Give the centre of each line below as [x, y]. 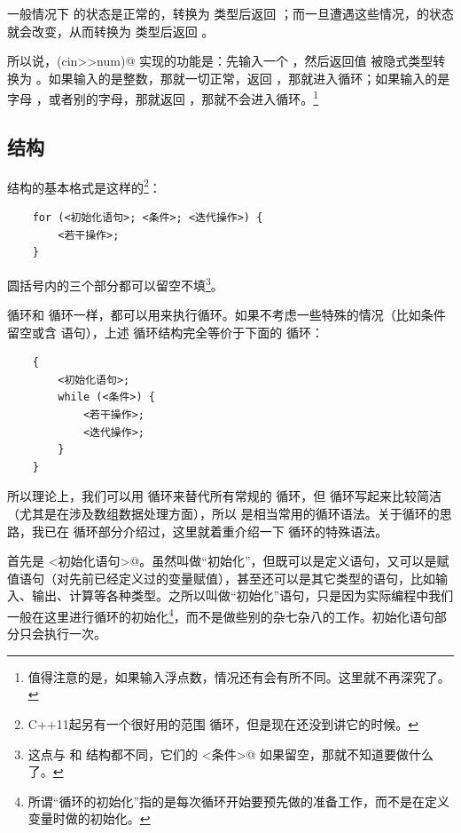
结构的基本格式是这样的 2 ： [84, 186]
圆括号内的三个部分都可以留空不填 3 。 [115, 283]
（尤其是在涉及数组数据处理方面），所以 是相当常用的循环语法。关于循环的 [223, 514]
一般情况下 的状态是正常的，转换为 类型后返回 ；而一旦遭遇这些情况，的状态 [230, 13]
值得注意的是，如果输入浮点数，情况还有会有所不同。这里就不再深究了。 [239, 676]
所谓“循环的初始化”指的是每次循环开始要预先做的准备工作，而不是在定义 [239, 801]
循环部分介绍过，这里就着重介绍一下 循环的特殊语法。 [230, 531]
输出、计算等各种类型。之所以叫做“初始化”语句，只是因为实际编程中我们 [242, 595]
